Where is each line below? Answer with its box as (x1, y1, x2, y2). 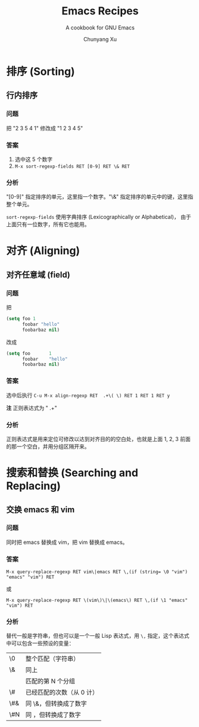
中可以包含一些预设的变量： (6, 640, 74, 647)
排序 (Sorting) (6, 65, 76, 78)
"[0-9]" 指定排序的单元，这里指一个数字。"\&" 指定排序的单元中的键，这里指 (6, 193, 194, 200)
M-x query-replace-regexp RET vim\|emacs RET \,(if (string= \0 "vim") (6, 569, 188, 575)
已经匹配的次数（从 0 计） (25, 688, 98, 696)
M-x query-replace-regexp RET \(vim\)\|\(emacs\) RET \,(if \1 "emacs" (6, 597, 188, 604)
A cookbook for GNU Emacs (65, 24, 135, 31)
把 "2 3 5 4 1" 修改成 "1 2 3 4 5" (6, 124, 83, 132)
